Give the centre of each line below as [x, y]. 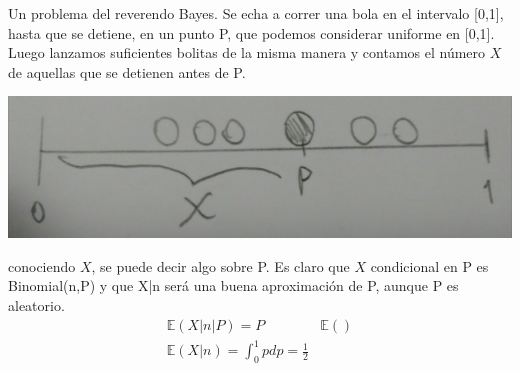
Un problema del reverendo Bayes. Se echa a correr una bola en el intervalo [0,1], [256, 13]
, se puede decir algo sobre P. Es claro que [220, 265]
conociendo [42, 265]
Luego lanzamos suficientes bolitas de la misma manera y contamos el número [247, 52]
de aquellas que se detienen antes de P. [127, 71]
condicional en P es [429, 265]
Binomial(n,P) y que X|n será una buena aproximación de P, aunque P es [233, 285]
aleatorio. [36, 304]
